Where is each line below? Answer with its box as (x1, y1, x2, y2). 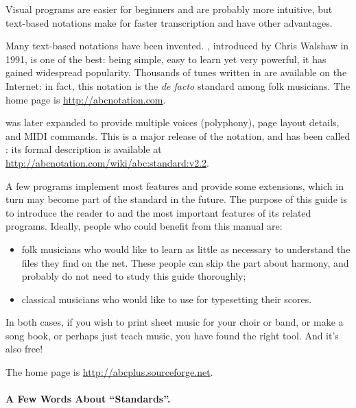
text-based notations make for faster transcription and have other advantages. (5, 15, 333, 29)
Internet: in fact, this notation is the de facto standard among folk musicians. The (5, 78, 351, 93)
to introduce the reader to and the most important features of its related (5, 205, 311, 219)
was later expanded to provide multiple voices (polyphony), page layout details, (5, 115, 340, 130)
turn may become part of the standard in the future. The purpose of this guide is (5, 192, 347, 206)
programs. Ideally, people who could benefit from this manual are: (5, 219, 283, 233)
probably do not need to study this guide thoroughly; (21, 269, 246, 283)
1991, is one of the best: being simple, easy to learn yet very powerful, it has (5, 51, 327, 66)
